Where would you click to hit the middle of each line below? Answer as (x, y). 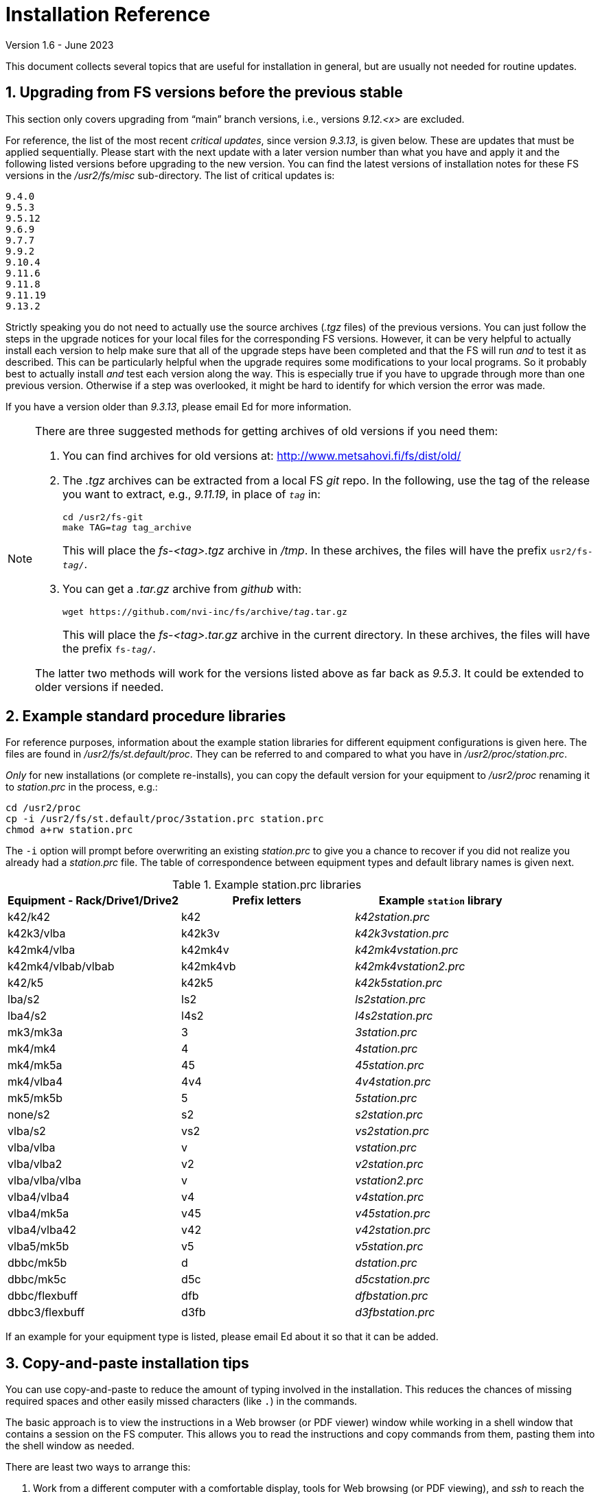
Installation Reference (108, 14)
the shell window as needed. (70, 1446)
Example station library (440, 901)
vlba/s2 (27, 1131)
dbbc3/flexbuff (46, 1312)
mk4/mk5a (35, 1065)
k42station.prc (393, 917)
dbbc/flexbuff (43, 1296)
